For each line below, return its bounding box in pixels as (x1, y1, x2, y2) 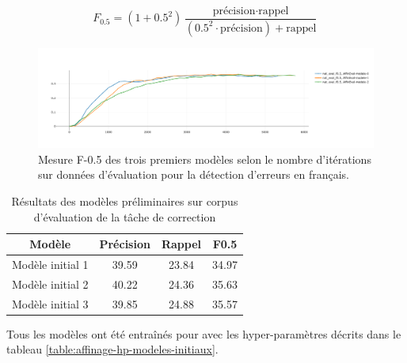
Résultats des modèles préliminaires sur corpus (11, 192, 238, 209)
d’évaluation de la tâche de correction (33, 208, 216, 225)
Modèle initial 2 (12, 275, 89, 292)
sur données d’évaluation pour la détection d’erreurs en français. (38, 166, 349, 183)
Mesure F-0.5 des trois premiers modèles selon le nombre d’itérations (38, 150, 371, 167)
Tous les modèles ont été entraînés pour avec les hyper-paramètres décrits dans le (6, 325, 401, 342)
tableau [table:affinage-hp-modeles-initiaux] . (6, 341, 219, 357)
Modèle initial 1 (12, 256, 89, 272)
